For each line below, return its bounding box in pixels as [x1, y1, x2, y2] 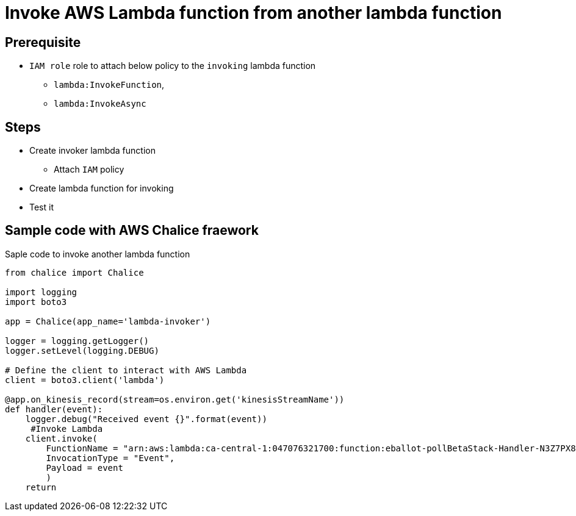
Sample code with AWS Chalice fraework [5, 223, 259, 238]
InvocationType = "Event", [46, 453, 175, 463]
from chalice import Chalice [5, 267, 144, 278]
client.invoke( [25, 433, 98, 443]
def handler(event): [5, 404, 103, 414]
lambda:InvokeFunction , [54, 79, 165, 90]
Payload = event [46, 462, 123, 473]
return [25, 482, 57, 492]
